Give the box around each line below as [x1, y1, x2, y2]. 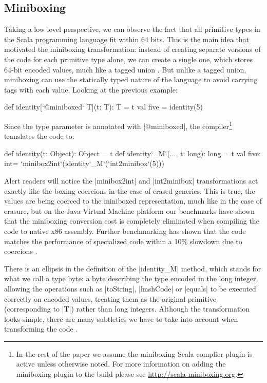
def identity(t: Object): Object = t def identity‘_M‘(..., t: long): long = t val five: [4, 148, 261, 158]
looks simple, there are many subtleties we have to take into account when [4, 313, 238, 324]
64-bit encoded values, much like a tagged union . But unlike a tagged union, [4, 64, 246, 75]
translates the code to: [4, 131, 74, 141]
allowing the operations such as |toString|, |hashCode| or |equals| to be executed [4, 283, 256, 294]
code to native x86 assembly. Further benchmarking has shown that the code [4, 225, 246, 236]
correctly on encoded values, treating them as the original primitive [4, 293, 216, 304]
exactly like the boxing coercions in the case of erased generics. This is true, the [4, 185, 255, 196]
